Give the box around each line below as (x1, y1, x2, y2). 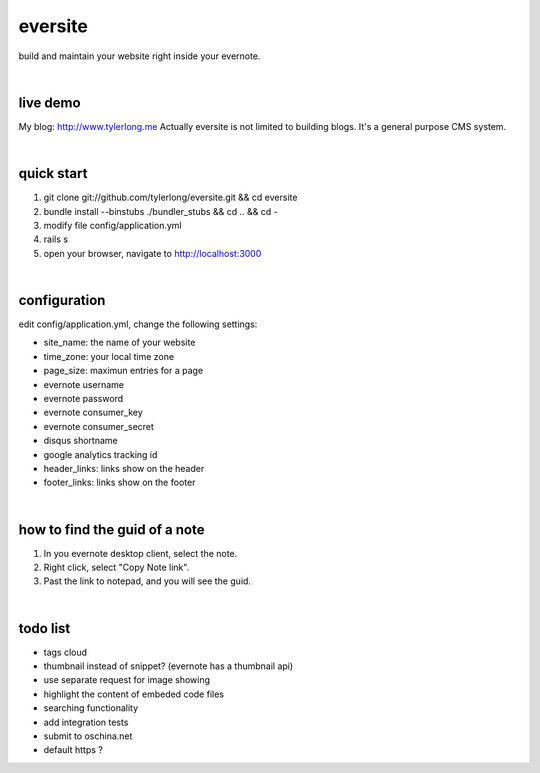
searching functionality (43, 702, 139, 714)
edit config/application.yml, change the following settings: (18, 318, 258, 330)
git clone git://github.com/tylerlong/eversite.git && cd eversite (43, 191, 298, 204)
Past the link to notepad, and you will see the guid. (43, 575, 252, 587)
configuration (18, 291, 106, 309)
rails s (43, 233, 69, 245)
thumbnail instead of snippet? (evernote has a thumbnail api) (43, 660, 294, 672)
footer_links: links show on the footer (43, 476, 196, 489)
